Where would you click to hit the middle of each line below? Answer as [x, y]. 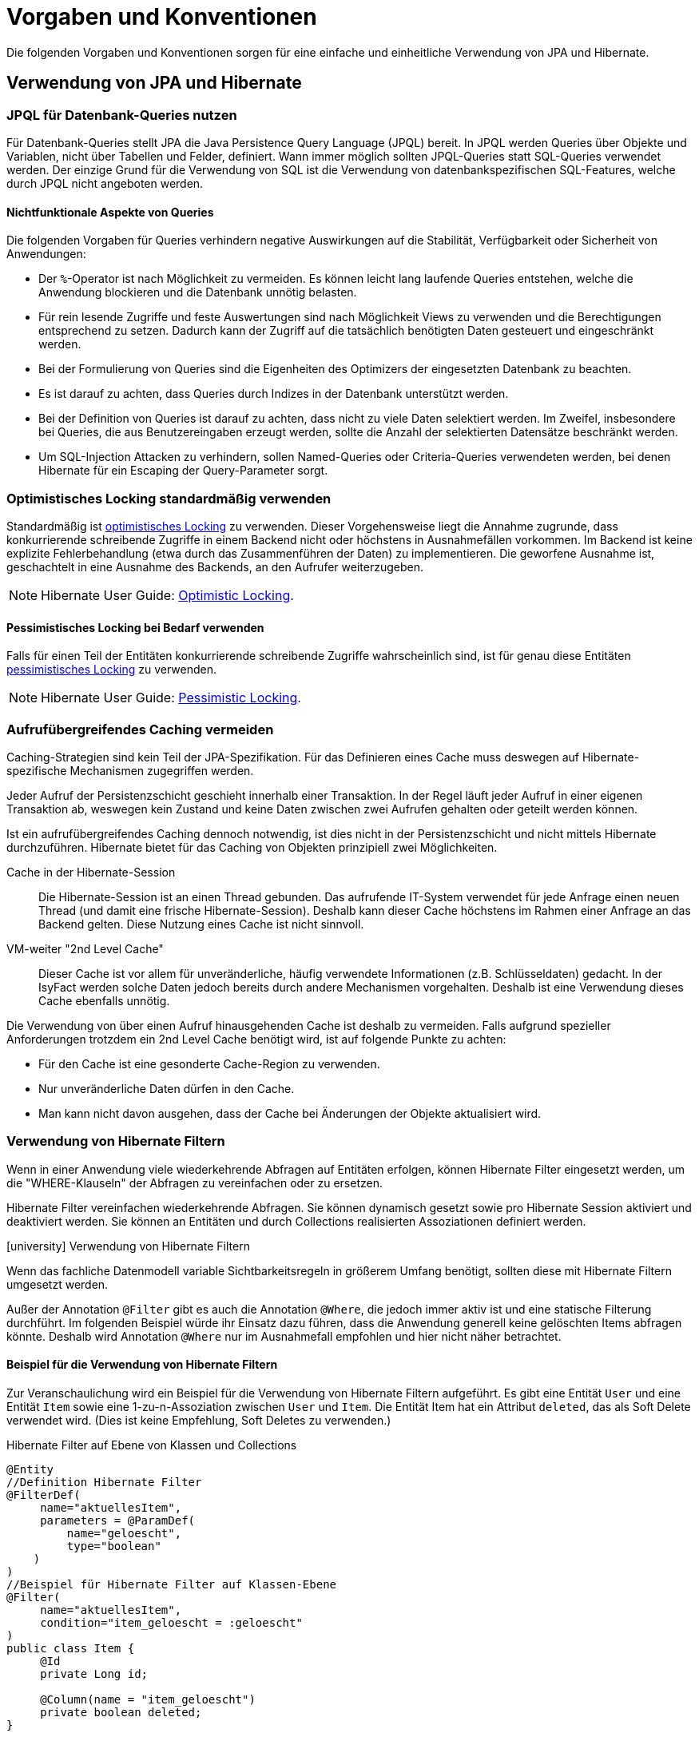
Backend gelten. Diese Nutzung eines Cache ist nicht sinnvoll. [201, 924]
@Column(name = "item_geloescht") [148, 1699]
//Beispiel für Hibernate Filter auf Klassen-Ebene [172, 1584]
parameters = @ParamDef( [118, 1520]
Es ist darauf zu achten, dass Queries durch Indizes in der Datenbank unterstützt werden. [274, 394]
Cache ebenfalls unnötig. [104, 1000]
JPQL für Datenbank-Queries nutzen [122, 115]
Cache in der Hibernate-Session [91, 872]
